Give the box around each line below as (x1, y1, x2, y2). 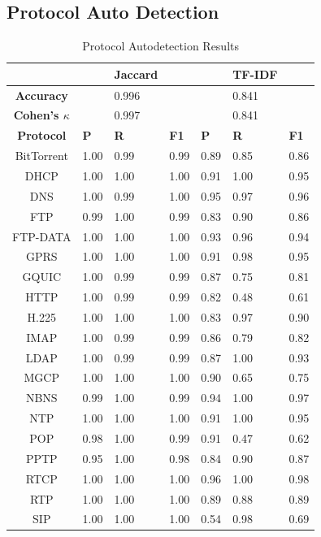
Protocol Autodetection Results (82, 37, 240, 54)
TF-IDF (232, 65, 278, 82)
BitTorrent (15, 147, 68, 164)
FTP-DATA (12, 227, 72, 245)
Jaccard (114, 65, 158, 82)
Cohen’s (13, 106, 59, 123)
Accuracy (15, 86, 68, 103)
